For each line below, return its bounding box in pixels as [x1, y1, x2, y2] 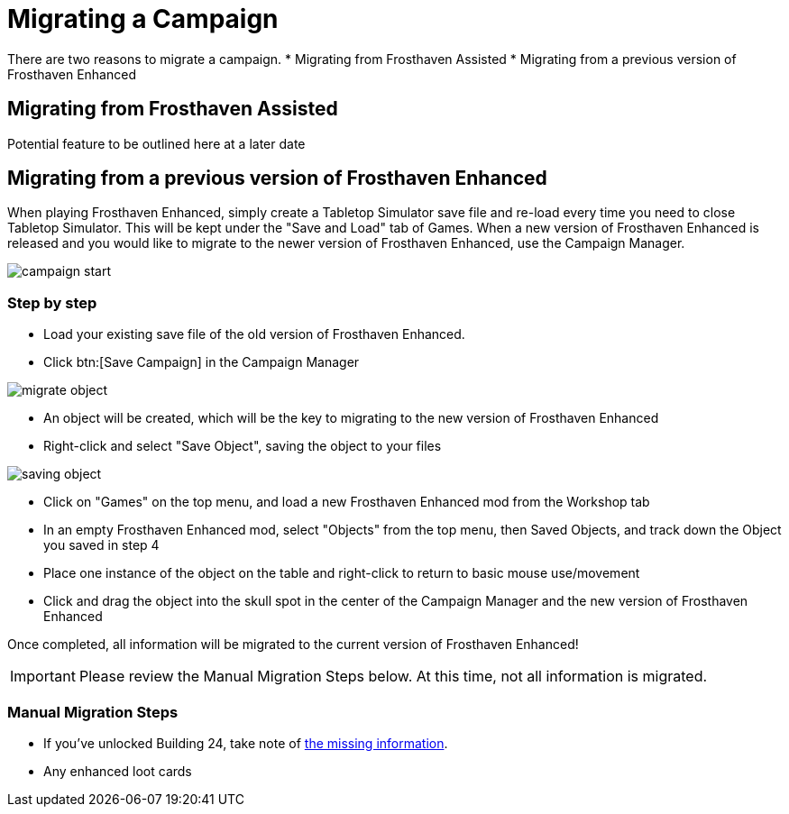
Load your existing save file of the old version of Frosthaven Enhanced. [43, 326, 465, 343]
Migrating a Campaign [7, 4, 279, 34]
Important [10, 667, 76, 686]
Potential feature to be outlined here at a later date [7, 135, 306, 151]
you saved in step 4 [43, 537, 160, 553]
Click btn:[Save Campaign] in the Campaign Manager [43, 354, 360, 370]
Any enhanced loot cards [43, 763, 192, 779]
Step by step [7, 293, 97, 312]
